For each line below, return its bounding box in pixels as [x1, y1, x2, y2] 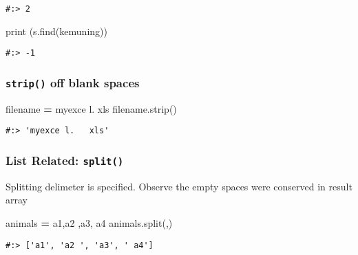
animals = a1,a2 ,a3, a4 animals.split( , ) [6, 215, 173, 230]
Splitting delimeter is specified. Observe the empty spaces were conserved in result [6, 179, 352, 193]
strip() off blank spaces [6, 74, 140, 91]
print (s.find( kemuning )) [6, 23, 107, 38]
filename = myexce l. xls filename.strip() [6, 101, 177, 115]
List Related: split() [6, 151, 124, 168]
